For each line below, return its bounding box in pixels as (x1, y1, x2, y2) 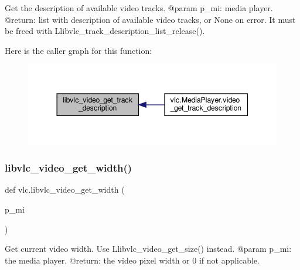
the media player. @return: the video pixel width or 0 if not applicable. (5, 254, 260, 266)
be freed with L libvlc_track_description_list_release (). (5, 25, 205, 37)
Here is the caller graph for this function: (5, 44, 152, 56)
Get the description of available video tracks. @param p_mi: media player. (5, 2, 273, 13)
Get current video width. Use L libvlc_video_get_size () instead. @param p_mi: (5, 242, 292, 255)
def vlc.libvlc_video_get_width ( (5, 183, 125, 196)
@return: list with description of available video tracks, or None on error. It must (5, 13, 296, 25)
